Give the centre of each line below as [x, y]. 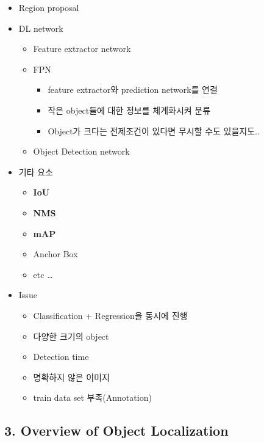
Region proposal [49, 7]
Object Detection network [81, 151]
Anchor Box [55, 254]
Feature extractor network [82, 49]
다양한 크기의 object [71, 336]
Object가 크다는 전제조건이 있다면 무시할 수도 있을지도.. [154, 130]
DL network [41, 28]
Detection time [61, 357]
